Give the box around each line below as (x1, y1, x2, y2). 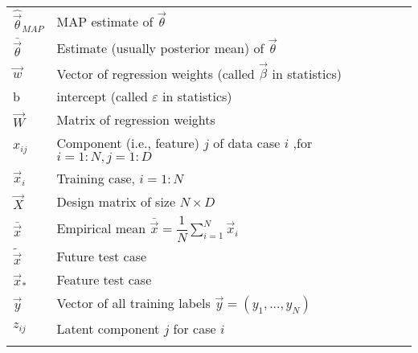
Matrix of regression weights (56, 110, 215, 129)
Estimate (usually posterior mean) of (56, 38, 264, 57)
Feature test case (56, 269, 152, 289)
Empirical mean (56, 218, 146, 237)
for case (173, 318, 216, 338)
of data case (213, 133, 281, 153)
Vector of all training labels (56, 293, 211, 312)
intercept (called (56, 87, 148, 106)
